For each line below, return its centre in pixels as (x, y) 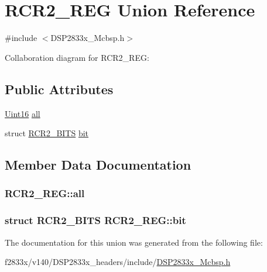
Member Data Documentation (98, 165)
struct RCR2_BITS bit (47, 133)
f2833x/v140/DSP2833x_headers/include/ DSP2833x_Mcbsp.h (118, 262)
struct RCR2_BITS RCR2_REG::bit (95, 220)
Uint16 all (23, 113)
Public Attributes (59, 89)
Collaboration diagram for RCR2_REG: (77, 57)
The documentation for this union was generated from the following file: (134, 242)
